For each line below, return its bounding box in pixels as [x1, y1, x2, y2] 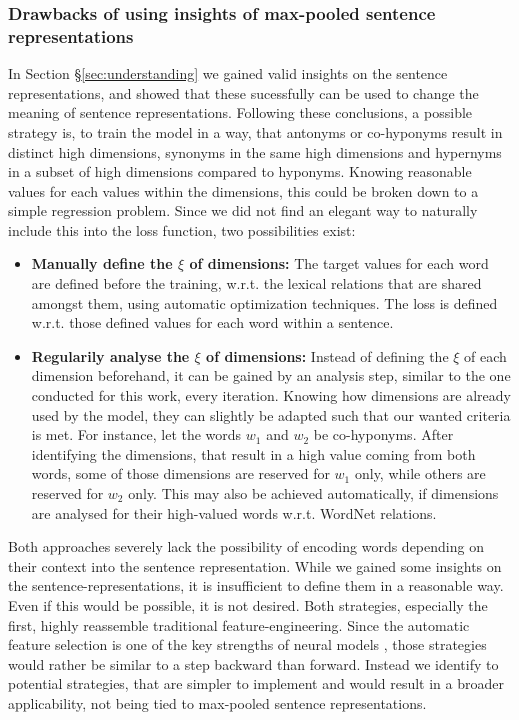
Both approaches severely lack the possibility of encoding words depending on [8, 536, 484, 557]
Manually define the [31, 253, 173, 274]
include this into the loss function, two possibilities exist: [8, 219, 356, 240]
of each [464, 345, 507, 366]
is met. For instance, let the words [31, 424, 242, 445]
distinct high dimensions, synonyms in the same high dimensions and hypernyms [8, 141, 502, 162]
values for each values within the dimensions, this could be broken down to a [8, 180, 479, 201]
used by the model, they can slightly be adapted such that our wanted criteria [31, 404, 511, 425]
